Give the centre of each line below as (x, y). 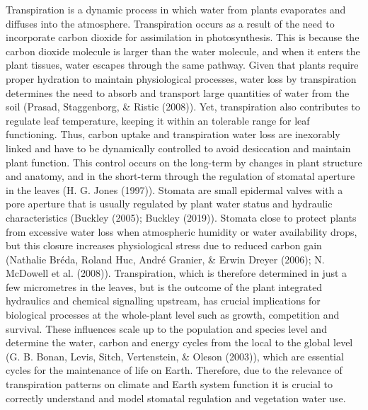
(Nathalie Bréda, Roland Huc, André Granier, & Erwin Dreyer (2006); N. (165, 259)
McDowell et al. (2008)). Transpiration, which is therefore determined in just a (177, 273)
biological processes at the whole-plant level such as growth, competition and (173, 315)
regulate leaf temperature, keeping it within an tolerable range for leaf (158, 120)
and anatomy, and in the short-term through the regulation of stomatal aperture (180, 176)
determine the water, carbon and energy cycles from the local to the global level (179, 342)
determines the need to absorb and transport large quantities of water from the (178, 92)
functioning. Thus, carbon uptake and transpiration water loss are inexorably (173, 134)
